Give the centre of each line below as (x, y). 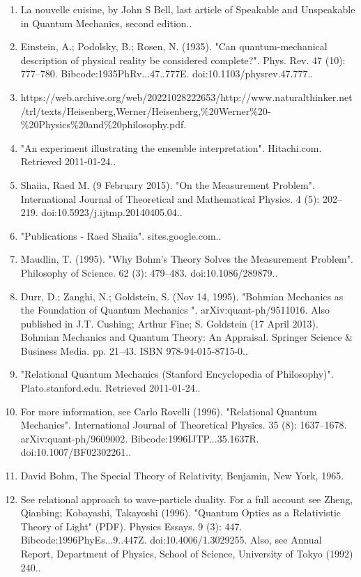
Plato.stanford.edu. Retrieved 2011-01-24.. (110, 388)
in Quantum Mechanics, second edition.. (106, 23)
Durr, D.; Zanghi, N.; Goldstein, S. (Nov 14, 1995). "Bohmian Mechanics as (182, 296)
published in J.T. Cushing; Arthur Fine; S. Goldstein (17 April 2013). (169, 323)
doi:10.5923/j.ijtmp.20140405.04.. (112, 212)
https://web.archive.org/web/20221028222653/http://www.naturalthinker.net (186, 97)
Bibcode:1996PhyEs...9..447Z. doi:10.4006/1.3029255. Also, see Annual (171, 540)
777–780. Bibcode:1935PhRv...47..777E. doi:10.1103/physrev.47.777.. (167, 74)
